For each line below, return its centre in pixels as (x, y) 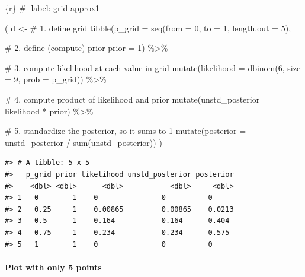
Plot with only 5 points (53, 267)
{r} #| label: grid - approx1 (52, 8)
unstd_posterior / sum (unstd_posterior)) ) (84, 142)
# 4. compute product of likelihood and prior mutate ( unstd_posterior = (137, 99)
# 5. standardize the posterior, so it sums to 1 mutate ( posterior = (126, 131)
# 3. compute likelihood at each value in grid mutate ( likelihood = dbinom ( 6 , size (153, 67)
